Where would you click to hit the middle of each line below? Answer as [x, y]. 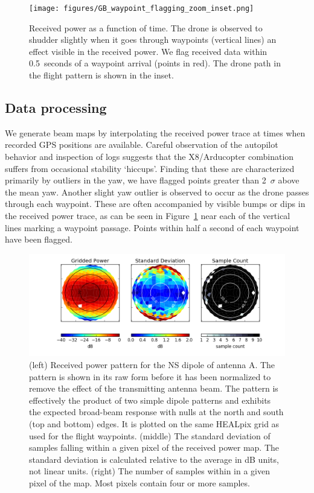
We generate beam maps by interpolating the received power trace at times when [155, 132]
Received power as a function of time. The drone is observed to [146, 27]
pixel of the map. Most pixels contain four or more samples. [139, 482]
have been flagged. [39, 239]
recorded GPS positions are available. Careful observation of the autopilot [142, 145]
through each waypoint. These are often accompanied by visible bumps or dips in [155, 204]
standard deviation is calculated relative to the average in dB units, [154, 459]
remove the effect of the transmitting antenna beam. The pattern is [154, 388]
